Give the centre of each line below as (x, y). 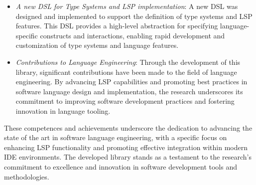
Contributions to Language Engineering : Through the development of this (128, 62)
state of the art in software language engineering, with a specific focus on (116, 137)
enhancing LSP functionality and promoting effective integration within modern (126, 147)
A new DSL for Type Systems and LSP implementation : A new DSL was (127, 6)
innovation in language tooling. (63, 110)
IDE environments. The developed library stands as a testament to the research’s (128, 157)
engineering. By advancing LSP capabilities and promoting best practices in (131, 82)
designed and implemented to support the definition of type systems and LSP (134, 16)
